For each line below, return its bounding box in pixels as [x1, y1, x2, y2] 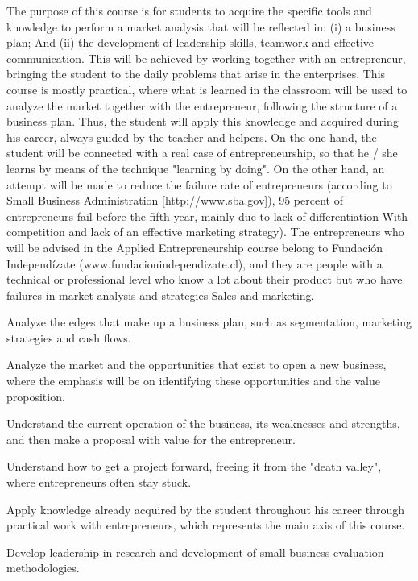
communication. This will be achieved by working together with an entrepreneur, [6, 49, 406, 66]
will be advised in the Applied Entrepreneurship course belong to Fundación [6, 239, 383, 255]
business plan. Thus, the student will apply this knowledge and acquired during [6, 113, 399, 130]
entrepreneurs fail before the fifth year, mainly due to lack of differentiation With [6, 207, 408, 224]
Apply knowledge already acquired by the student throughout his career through [6, 500, 404, 517]
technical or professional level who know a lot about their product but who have [6, 271, 403, 288]
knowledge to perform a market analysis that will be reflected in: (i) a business [6, 18, 395, 35]
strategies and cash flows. [6, 329, 131, 346]
